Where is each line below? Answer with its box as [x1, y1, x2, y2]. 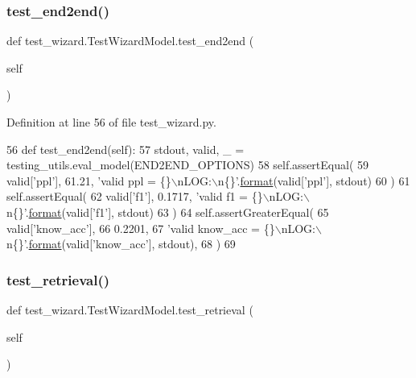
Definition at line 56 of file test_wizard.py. [6, 114, 216, 130]
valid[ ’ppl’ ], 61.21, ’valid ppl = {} [6, 172, 171, 189]
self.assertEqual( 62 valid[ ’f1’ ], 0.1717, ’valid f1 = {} [6, 188, 263, 205]
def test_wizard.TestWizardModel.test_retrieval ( [6, 301, 253, 318]
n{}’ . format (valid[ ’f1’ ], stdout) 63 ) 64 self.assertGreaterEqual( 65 [6, 203, 329, 220]
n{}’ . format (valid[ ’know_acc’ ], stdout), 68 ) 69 [6, 235, 236, 252]
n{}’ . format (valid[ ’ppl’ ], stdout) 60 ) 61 [217, 172, 410, 189]
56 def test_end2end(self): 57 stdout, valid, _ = [6, 140, 245, 157]
